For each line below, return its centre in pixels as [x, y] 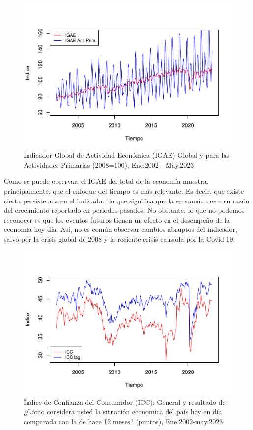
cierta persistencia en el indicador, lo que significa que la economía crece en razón [127, 200]
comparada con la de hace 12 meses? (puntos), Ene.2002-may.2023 [123, 421]
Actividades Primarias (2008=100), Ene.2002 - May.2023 [109, 164]
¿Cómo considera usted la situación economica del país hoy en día [123, 412]
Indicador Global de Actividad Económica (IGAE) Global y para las [126, 155]
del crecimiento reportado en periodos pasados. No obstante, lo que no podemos [124, 210]
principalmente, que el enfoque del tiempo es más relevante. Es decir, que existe [124, 190]
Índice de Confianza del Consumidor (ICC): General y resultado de [125, 402]
